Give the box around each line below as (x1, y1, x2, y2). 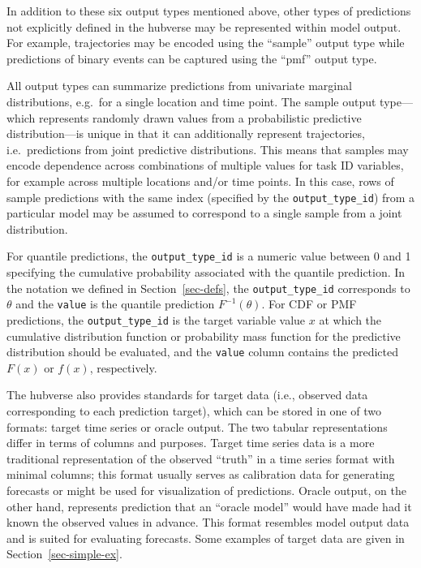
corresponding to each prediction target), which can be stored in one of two (6, 402, 381, 420)
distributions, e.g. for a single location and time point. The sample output (6, 93, 376, 110)
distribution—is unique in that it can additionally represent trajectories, (6, 125, 365, 142)
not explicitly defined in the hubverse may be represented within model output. (6, 18, 402, 35)
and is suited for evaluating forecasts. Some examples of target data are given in (6, 529, 405, 546)
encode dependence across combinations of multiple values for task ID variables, (6, 157, 404, 174)
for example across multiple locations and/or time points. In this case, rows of (6, 172, 394, 189)
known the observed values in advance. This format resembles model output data (6, 514, 410, 531)
